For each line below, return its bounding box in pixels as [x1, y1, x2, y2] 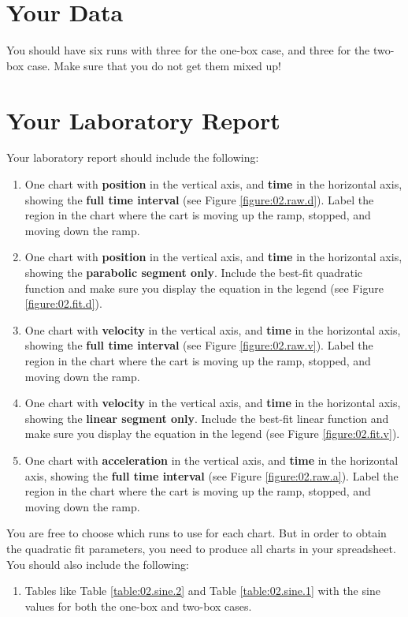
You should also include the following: [6, 555, 189, 572]
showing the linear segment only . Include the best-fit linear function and [24, 409, 389, 426]
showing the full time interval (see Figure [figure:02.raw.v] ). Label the [24, 337, 373, 353]
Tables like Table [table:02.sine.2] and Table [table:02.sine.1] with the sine [24, 582, 380, 599]
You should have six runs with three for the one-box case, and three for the [6, 42, 370, 58]
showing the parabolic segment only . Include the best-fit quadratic [24, 264, 363, 280]
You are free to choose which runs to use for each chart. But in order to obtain [6, 525, 387, 541]
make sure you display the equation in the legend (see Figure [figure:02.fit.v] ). [24, 425, 400, 442]
